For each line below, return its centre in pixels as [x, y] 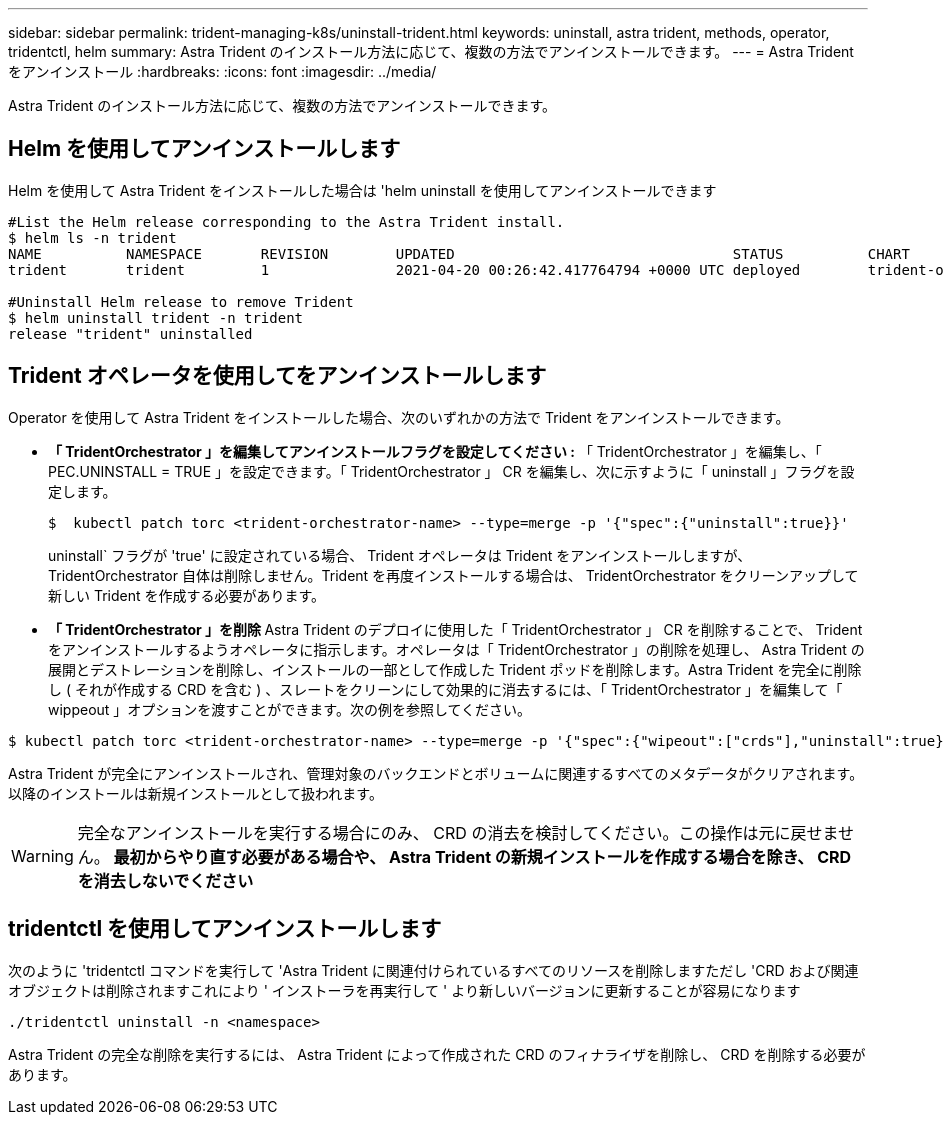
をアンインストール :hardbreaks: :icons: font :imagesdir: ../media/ [222, 71]
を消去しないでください [165, 880]
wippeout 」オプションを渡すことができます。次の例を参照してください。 [290, 709]
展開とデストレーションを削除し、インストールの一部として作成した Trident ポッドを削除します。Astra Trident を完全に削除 [455, 669]
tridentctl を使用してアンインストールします [225, 929]
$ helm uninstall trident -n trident [156, 317]
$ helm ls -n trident [92, 237]
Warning [42, 855]
